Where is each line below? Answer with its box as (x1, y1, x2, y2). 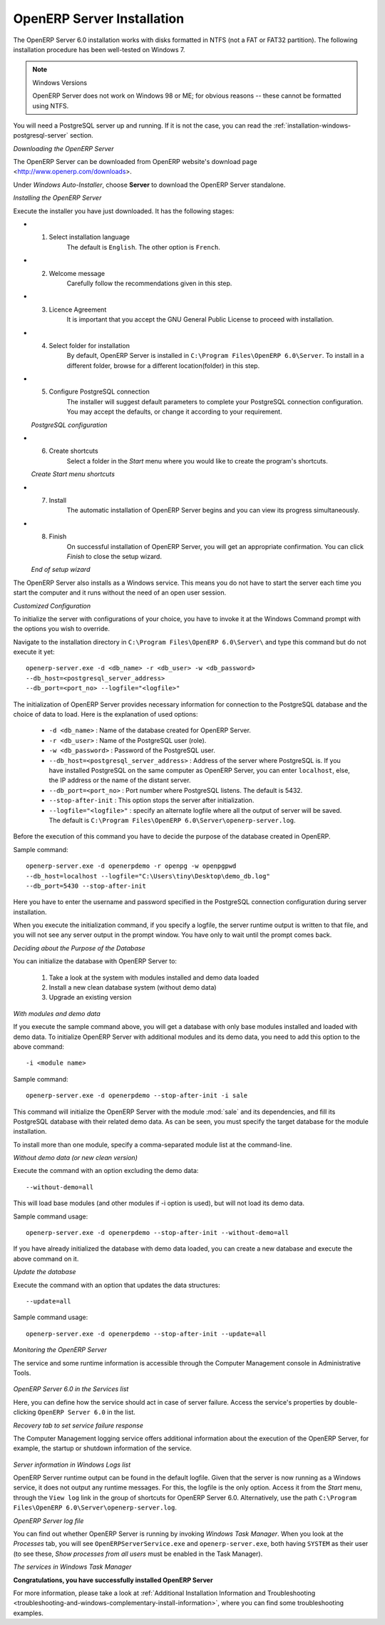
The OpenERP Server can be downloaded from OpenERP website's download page (13, 158, 257, 166)
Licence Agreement (48, 305, 107, 314)
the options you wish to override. (13, 625, 111, 633)
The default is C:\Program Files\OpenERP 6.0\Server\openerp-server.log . (48, 816, 296, 824)
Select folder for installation (48, 341, 130, 349)
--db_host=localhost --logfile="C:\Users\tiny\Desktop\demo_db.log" (26, 872, 270, 880)
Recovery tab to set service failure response (13, 1421, 144, 1430)
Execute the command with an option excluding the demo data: (13, 1167, 199, 1175)
